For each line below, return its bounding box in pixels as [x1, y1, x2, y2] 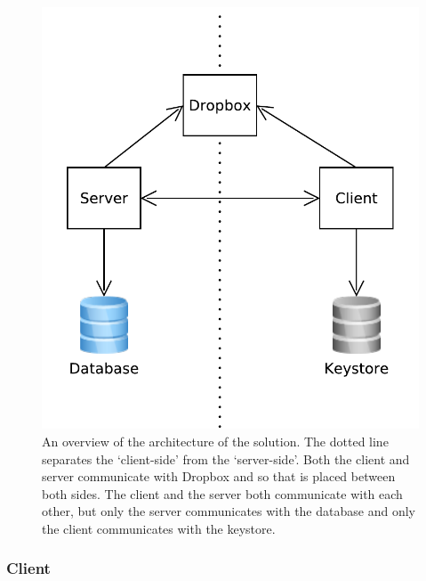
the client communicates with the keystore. [42, 519, 276, 537]
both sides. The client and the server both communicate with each [42, 484, 403, 503]
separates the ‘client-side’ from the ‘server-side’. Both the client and [42, 449, 410, 468]
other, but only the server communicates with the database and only [42, 502, 415, 520]
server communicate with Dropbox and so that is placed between [42, 467, 396, 486]
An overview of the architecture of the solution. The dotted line [42, 431, 389, 450]
